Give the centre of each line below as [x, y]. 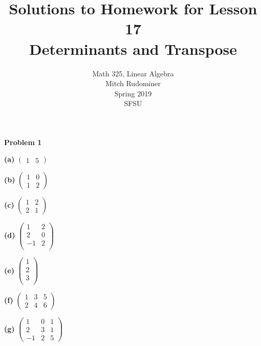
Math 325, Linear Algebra [133, 73]
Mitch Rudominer [133, 83]
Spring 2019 [133, 93]
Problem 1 [23, 142]
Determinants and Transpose [133, 48]
